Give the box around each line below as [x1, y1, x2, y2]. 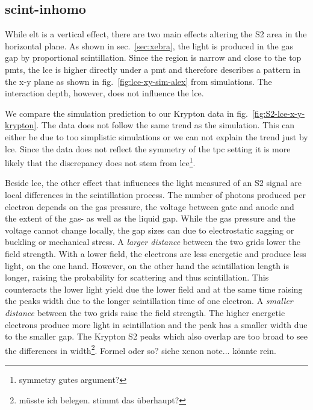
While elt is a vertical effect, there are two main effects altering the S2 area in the [5, 28, 307, 40]
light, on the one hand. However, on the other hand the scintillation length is [5, 259, 289, 272]
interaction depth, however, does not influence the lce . [5, 87, 204, 99]
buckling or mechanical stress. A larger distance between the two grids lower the [5, 235, 300, 248]
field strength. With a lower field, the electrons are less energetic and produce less [5, 247, 306, 259]
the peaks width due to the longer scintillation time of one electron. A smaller [5, 294, 293, 307]
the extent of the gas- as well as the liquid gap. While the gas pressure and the [5, 212, 296, 225]
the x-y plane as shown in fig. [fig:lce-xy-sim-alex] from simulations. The [5, 75, 272, 87]
